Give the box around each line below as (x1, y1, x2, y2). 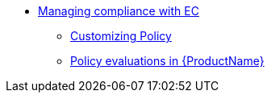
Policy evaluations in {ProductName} (70, 54, 265, 68)
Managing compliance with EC (38, 4, 199, 18)
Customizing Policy (70, 29, 172, 43)
